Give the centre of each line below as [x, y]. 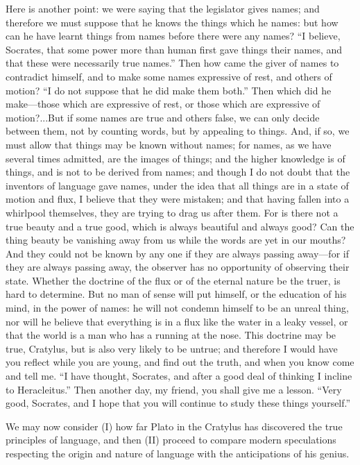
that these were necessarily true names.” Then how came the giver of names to [172, 63]
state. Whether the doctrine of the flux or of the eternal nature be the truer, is [173, 280]
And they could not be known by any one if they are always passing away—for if [177, 253]
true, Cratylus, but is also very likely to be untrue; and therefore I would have [172, 348]
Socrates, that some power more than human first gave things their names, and [174, 49]
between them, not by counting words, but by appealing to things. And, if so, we [178, 131]
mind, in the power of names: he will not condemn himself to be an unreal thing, [177, 308]
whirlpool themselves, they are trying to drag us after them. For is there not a [172, 212]
